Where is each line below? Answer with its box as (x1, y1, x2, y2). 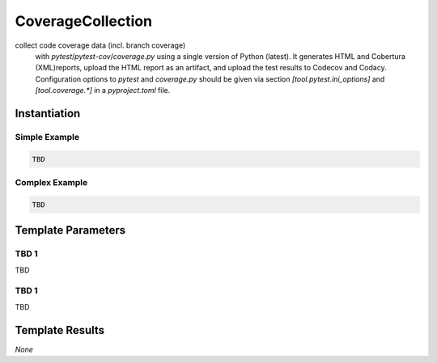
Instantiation (15, 106, 81, 120)
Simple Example (15, 131, 80, 142)
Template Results (15, 323, 105, 337)
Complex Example (15, 177, 88, 188)
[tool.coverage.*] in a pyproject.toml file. (35, 86, 171, 95)
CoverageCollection (15, 12, 153, 30)
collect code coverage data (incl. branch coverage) (15, 40, 186, 50)
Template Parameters (15, 223, 126, 238)
